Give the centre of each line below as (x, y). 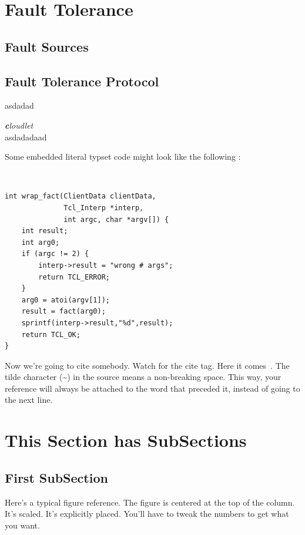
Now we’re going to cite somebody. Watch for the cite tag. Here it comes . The (147, 365)
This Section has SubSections (126, 440)
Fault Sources (47, 46)
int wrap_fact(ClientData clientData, (81, 196)
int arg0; (41, 242)
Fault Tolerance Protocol (82, 81)
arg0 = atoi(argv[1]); (66, 300)
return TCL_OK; (51, 334)
